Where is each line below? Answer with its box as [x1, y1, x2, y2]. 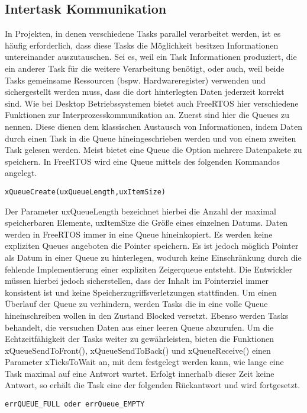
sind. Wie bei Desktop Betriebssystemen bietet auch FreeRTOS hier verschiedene [5, 97, 299, 109]
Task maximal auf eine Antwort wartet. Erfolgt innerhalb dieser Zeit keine [5, 367, 274, 379]
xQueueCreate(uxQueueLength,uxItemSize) [5, 187, 166, 196]
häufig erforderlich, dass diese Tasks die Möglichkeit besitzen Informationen [5, 39, 279, 51]
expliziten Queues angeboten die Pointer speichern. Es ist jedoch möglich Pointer [5, 239, 299, 252]
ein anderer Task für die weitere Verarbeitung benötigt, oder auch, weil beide [5, 62, 285, 74]
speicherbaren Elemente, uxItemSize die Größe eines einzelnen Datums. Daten [5, 216, 288, 229]
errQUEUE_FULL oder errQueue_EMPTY [5, 400, 145, 409]
